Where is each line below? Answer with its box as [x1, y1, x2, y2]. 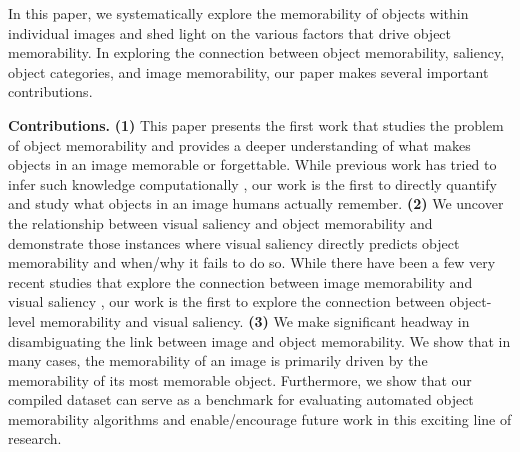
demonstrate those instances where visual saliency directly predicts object [8, 232, 460, 253]
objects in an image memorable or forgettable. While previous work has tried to [8, 154, 497, 175]
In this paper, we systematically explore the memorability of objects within [8, 3, 469, 23]
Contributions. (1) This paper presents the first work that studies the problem [8, 114, 504, 135]
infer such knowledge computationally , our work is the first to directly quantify [8, 173, 497, 194]
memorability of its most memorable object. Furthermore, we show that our [8, 369, 472, 390]
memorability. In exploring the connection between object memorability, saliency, [8, 42, 505, 63]
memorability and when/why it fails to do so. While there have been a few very [8, 252, 496, 273]
